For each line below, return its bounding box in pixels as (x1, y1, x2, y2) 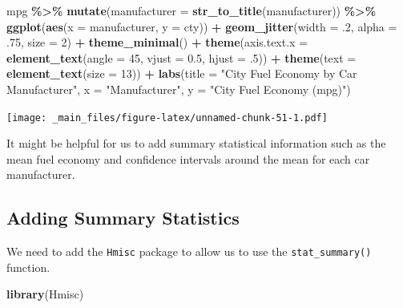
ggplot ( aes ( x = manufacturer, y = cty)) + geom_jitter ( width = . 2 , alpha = (6, 18, 397, 34)
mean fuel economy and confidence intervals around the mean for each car (6, 150, 370, 167)
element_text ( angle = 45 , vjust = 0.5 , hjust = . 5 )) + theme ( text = (6, 49, 357, 66)
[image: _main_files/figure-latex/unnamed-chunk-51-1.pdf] (6, 111, 328, 124)
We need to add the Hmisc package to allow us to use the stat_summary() (6, 243, 372, 260)
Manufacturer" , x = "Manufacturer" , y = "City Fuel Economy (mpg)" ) (6, 80, 351, 97)
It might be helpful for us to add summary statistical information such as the (6, 135, 386, 152)
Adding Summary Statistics (6, 205, 240, 230)
